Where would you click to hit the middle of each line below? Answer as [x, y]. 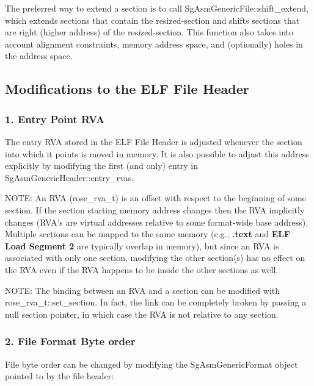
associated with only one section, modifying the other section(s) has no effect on [155, 258]
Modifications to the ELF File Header [127, 89]
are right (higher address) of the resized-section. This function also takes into [149, 32]
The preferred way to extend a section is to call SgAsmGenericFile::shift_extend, [157, 8]
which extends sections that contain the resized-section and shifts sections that [152, 20]
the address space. [39, 56]
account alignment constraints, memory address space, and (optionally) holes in [154, 44]
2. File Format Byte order [70, 341]
